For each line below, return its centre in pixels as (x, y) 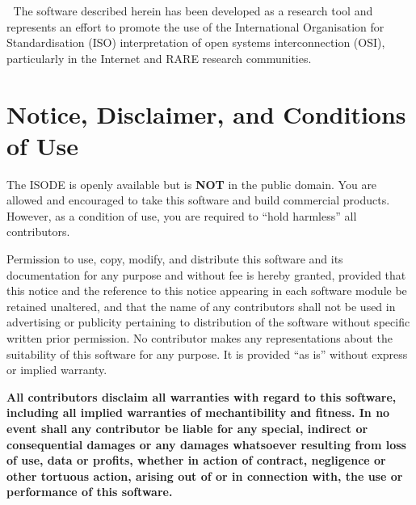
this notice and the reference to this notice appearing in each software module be (207, 290)
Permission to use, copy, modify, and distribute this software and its (175, 259)
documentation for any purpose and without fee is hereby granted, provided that (206, 274)
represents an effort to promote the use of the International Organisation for (195, 26)
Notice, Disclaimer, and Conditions (206, 114)
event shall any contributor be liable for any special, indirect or (187, 428)
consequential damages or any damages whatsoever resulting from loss (206, 444)
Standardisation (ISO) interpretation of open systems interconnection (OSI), (196, 42)
